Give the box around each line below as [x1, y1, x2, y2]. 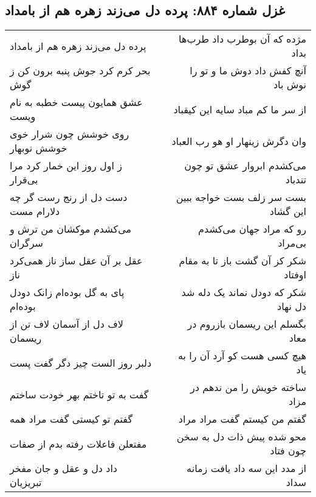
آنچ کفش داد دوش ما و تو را [190, 63, 306, 78]
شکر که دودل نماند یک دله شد [181, 285, 306, 300]
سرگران [10, 236, 43, 250]
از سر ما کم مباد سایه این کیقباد [173, 102, 306, 116]
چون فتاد [270, 443, 306, 458]
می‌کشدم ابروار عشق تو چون [184, 158, 306, 173]
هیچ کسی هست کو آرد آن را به [177, 348, 306, 363]
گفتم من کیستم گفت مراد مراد [178, 412, 306, 426]
